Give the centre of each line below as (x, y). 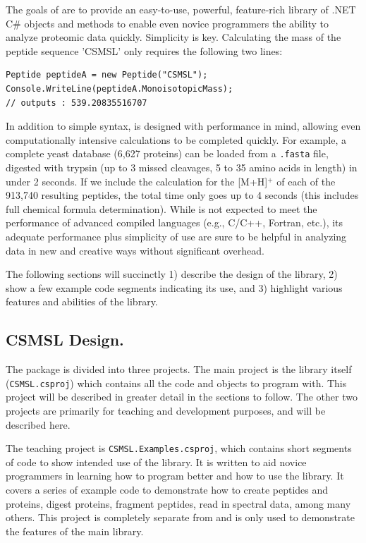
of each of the (306, 181)
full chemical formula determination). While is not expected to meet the (161, 208)
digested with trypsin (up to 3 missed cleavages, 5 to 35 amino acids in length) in (182, 167)
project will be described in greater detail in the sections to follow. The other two (182, 397)
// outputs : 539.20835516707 (77, 103)
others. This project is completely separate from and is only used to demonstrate (180, 517)
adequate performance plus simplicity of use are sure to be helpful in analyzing (176, 236)
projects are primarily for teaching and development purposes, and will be (166, 410)
